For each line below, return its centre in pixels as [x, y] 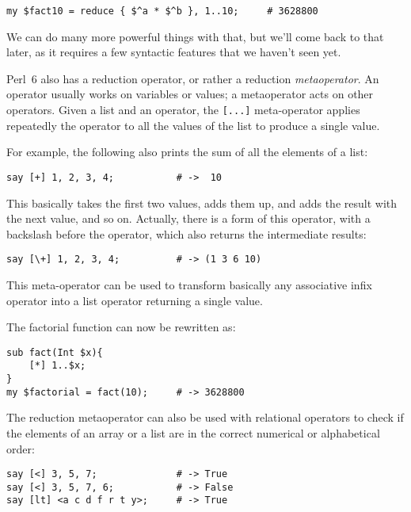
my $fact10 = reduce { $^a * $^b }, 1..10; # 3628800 [162, 11]
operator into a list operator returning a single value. [135, 300]
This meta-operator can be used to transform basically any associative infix [189, 284]
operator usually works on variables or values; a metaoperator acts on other [190, 94]
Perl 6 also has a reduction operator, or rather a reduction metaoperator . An [193, 78]
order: [21, 448]
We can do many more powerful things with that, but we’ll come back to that [195, 36]
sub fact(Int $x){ [55, 352]
